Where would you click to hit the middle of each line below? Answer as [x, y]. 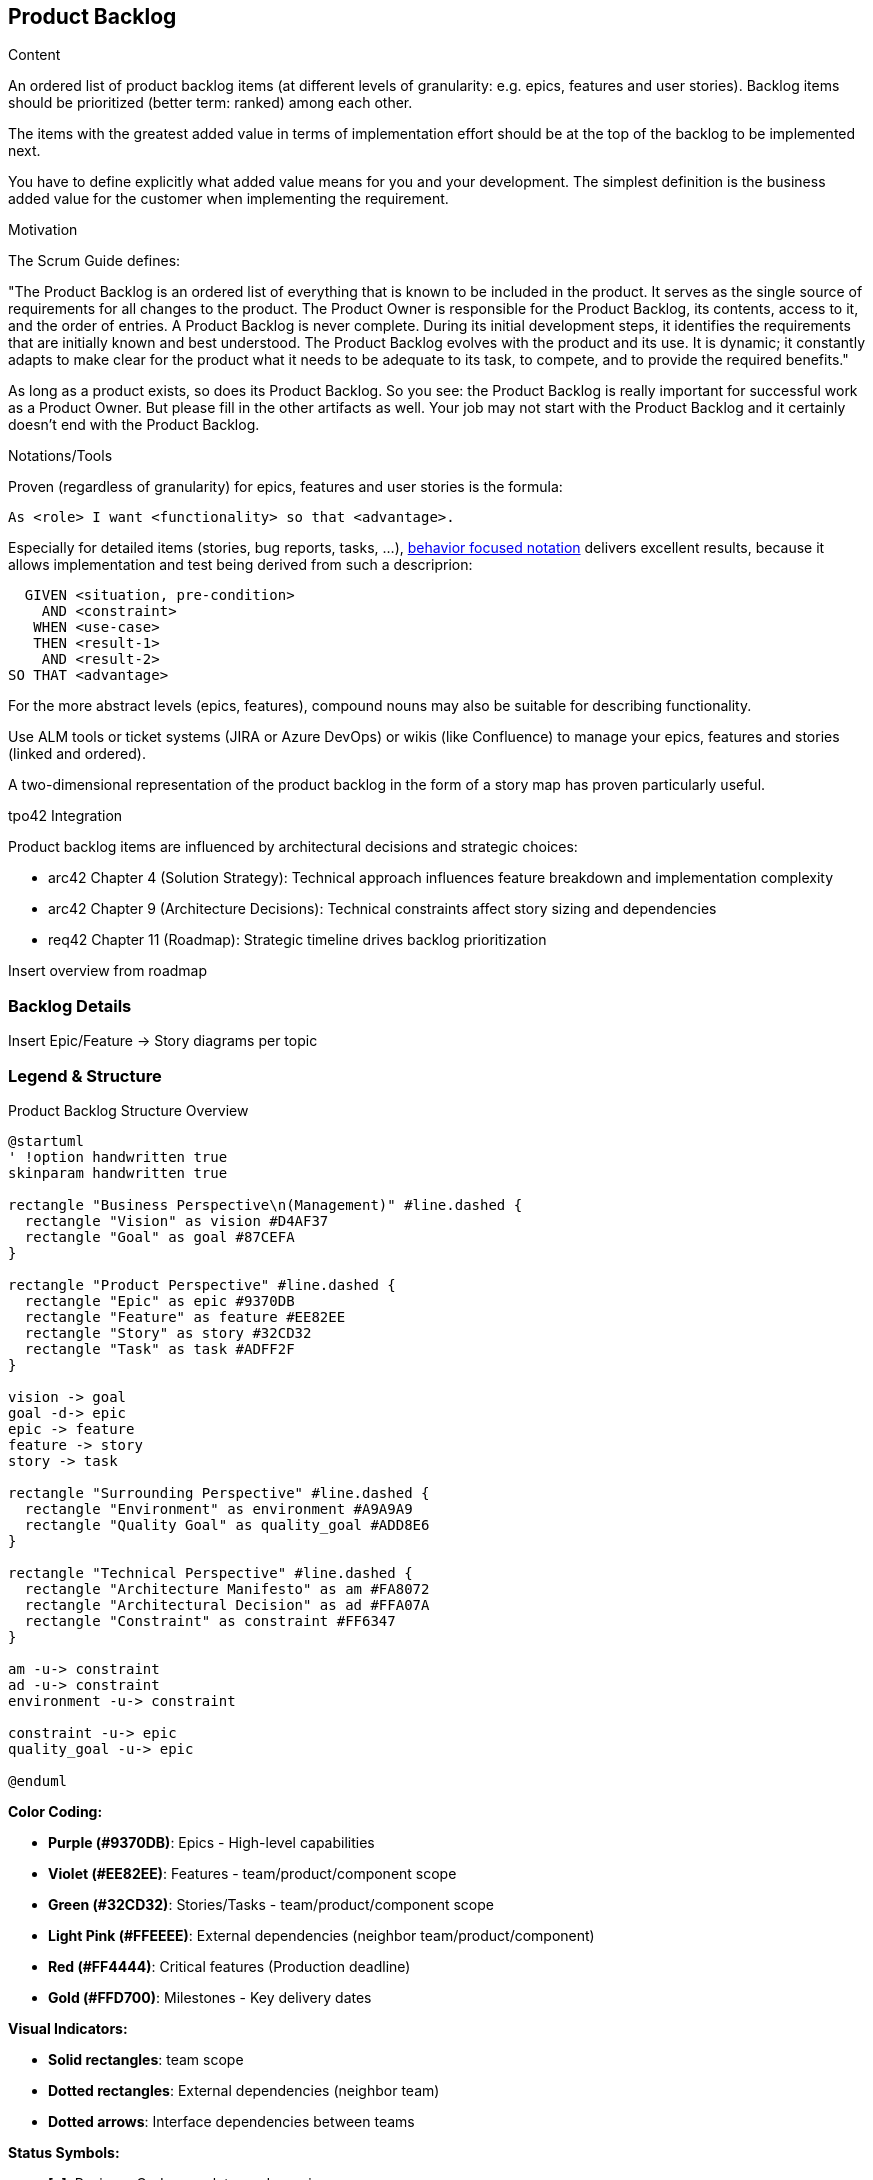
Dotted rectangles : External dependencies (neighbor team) [244, 2090]
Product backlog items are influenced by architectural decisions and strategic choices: [293, 847]
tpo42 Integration [65, 816]
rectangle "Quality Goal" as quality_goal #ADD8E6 [227, 1524]
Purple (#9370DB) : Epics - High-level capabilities [211, 1842]
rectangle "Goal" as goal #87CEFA [159, 1236]
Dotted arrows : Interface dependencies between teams [231, 2121]
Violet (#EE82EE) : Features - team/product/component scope [252, 1873]
